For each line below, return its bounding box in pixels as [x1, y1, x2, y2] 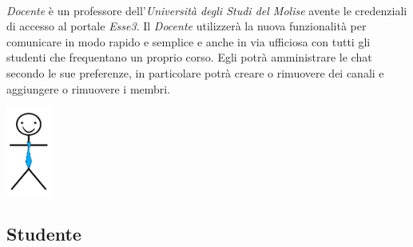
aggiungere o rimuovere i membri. [6, 80, 171, 97]
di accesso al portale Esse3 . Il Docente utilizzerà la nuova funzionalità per [6, 18, 367, 34]
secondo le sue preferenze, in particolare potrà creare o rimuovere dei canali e [6, 64, 384, 81]
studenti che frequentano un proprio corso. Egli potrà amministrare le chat [6, 49, 372, 66]
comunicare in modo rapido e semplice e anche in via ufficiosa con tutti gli [6, 33, 371, 50]
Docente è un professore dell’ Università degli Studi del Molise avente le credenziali [6, 2, 407, 18]
